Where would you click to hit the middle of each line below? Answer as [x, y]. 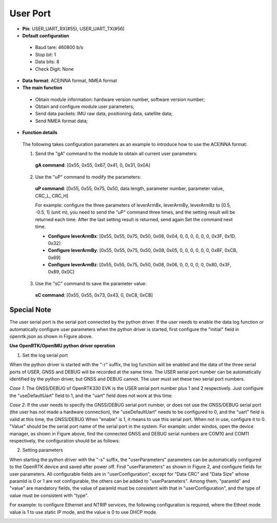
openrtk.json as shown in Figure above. [51, 336]
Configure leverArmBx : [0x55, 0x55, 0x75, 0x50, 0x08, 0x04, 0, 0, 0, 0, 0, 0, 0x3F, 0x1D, [142, 236]
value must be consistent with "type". [49, 495]
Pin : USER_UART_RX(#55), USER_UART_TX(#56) [74, 29]
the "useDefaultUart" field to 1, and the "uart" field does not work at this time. [91, 395]
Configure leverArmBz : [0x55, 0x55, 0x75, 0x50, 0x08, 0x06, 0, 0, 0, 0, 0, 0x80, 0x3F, [140, 265]
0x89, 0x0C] [61, 272]
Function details [40, 133]
